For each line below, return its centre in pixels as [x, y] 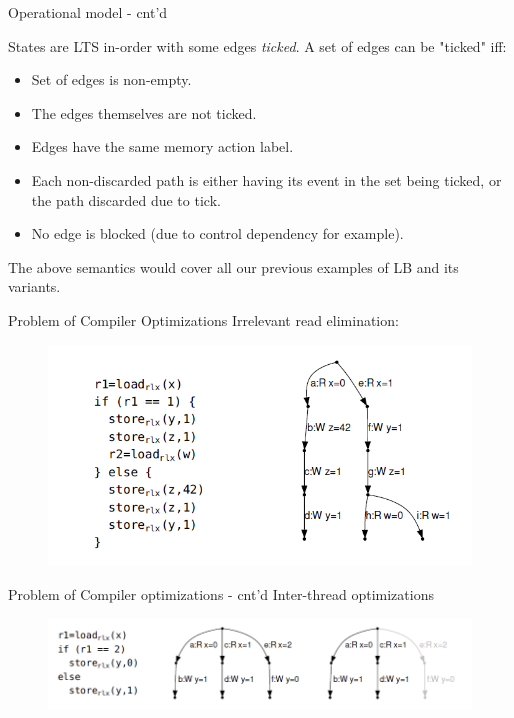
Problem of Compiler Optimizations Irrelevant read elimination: [203, 319]
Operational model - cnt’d [88, 12]
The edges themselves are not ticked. [144, 112]
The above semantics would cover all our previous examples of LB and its [233, 266]
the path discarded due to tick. [126, 199]
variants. [34, 286]
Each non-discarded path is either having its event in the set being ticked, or [266, 179]
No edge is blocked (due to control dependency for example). [217, 233]
